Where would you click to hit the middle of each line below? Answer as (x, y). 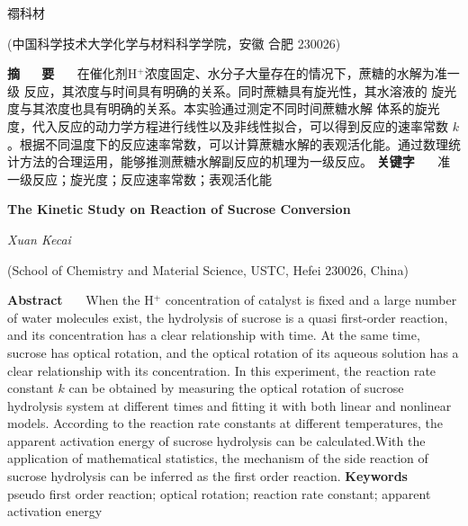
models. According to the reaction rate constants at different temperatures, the (225, 423)
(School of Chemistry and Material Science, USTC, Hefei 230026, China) (208, 269)
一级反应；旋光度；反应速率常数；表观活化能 (139, 178)
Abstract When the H (81, 300)
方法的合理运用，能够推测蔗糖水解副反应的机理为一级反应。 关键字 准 (235, 161)
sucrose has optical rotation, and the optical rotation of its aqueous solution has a (233, 352)
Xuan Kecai (39, 239)
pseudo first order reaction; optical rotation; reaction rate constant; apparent (219, 493)
